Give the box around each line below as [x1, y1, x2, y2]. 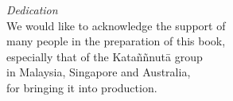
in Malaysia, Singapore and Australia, [6, 64, 191, 80]
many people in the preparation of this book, [6, 33, 226, 49]
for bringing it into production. [6, 79, 157, 95]
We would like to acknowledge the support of [6, 17, 226, 33]
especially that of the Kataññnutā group [6, 48, 203, 64]
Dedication [6, 2, 58, 17]
